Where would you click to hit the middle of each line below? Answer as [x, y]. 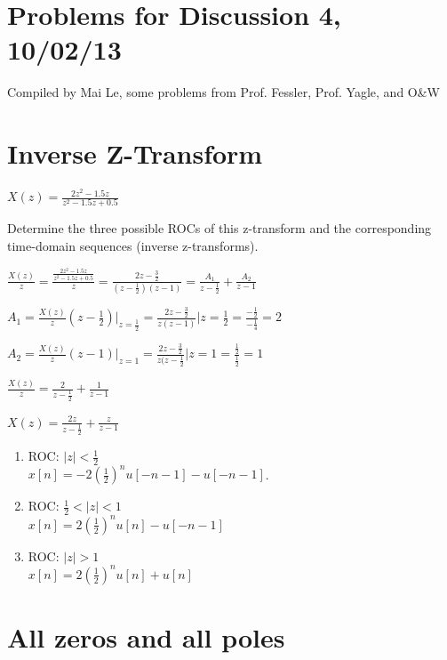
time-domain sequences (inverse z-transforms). [133, 245]
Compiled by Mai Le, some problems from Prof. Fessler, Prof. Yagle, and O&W [224, 92]
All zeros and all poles [146, 637]
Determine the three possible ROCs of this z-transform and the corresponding [220, 228]
